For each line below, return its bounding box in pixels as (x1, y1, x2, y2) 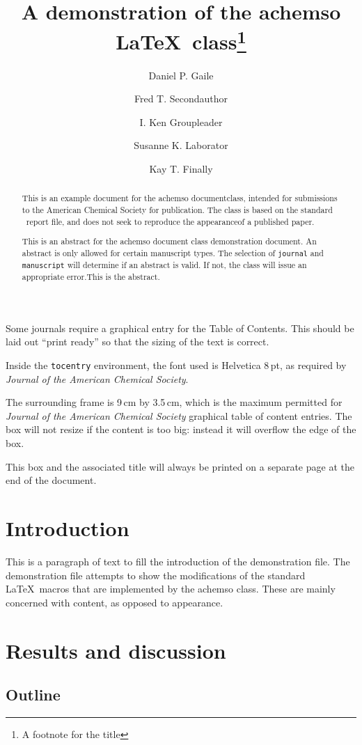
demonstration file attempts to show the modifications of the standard (6, 567, 306, 582)
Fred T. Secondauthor (134, 91, 228, 106)
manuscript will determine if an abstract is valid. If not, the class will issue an (22, 259, 307, 271)
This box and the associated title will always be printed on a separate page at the (6, 459, 354, 473)
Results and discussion (6, 636, 226, 664)
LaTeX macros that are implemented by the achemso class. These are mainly (6, 581, 336, 596)
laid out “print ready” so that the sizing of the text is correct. (6, 334, 269, 349)
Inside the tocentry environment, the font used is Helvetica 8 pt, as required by (6, 358, 347, 372)
